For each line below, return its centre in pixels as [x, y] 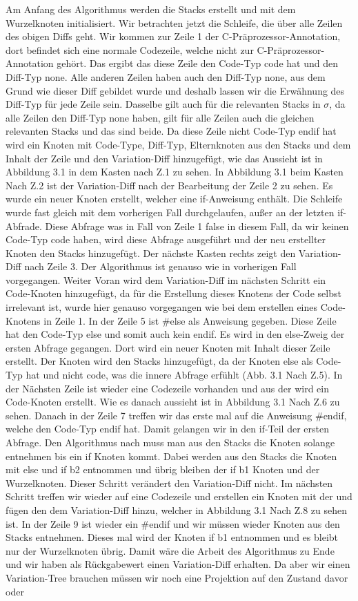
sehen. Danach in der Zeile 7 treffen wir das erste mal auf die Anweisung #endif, [176, 415]
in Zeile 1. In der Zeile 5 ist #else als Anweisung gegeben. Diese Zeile [190, 320]
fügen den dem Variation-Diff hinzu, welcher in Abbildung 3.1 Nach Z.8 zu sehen [177, 509]
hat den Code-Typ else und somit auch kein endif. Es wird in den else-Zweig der [175, 334]
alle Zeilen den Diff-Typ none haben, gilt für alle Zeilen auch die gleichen [160, 117]
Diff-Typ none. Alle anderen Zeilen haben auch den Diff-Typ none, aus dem [166, 76]
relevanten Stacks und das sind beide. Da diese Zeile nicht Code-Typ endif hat [171, 131]
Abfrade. [24, 226]
